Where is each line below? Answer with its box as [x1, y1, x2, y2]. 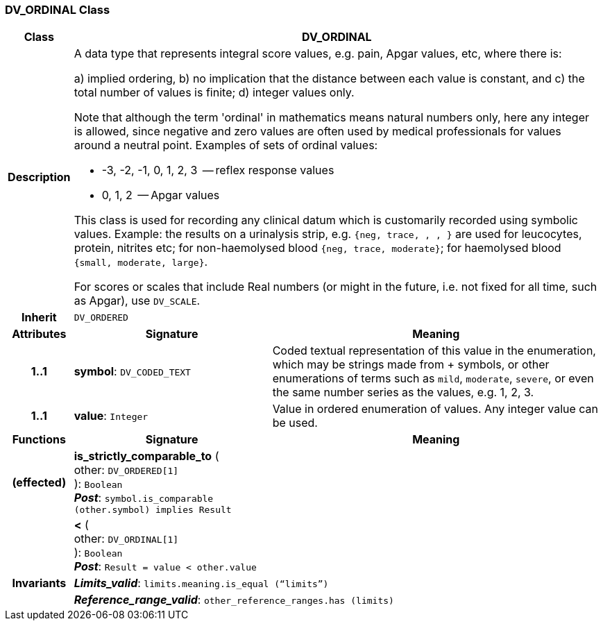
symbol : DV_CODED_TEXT [74, 364, 191, 379]
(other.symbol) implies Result [74, 505, 232, 516]
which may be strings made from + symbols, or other [272, 357, 550, 372]
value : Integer [74, 409, 148, 423]
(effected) [12, 475, 67, 489]
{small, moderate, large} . [74, 255, 208, 269]
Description [8, 170, 71, 185]
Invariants [12, 576, 67, 591]
